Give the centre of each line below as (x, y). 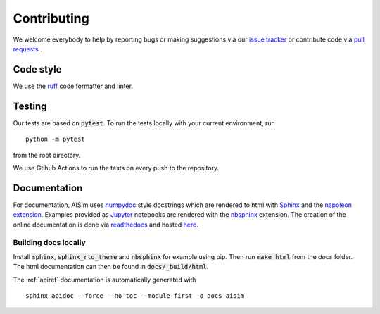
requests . (27, 49)
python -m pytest (55, 139)
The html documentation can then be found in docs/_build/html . (111, 267)
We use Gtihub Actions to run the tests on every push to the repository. (116, 168)
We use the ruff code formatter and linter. (73, 86)
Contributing (51, 18)
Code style (37, 69)
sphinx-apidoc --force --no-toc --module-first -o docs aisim (135, 295)
